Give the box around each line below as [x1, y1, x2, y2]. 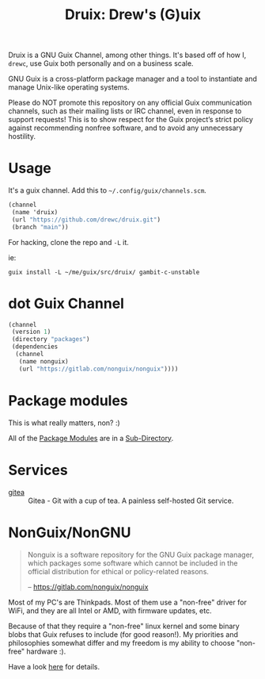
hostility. [8, 132, 36, 141]
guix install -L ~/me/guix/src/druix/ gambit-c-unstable [8, 268, 200, 276]
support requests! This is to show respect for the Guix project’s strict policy [8, 115, 253, 125]
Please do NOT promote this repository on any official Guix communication [8, 98, 252, 108]
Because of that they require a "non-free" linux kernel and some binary [8, 621, 240, 631]
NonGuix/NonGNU [8, 524, 131, 541]
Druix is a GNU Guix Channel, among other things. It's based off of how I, [8, 50, 247, 60]
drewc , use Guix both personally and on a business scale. [8, 59, 194, 68]
